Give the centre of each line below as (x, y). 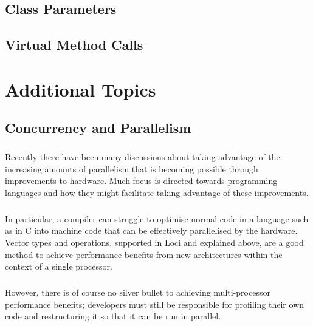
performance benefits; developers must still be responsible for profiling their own (154, 304)
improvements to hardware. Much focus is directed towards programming (141, 181)
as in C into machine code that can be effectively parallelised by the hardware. (151, 230)
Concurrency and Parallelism (98, 128)
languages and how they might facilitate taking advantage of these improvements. (157, 192)
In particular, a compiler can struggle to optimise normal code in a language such (157, 218)
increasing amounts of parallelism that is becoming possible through (132, 168)
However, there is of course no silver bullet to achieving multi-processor (138, 292)
